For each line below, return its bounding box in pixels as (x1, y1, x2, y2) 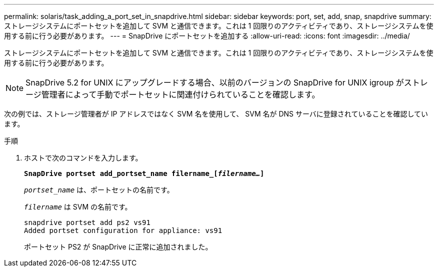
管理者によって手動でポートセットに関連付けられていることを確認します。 (41, 89, 320, 99)
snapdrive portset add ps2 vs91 (24, 218, 150, 226)
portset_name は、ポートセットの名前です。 (24, 185, 174, 194)
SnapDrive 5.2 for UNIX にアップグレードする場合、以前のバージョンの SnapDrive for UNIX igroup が (25, 77, 404, 87)
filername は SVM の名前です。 (24, 202, 132, 211)
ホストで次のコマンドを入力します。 (24, 153, 142, 162)
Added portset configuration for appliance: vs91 (24, 226, 222, 234)
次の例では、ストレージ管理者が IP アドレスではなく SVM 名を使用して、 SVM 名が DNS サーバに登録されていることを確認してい (4, 109, 428, 118)
